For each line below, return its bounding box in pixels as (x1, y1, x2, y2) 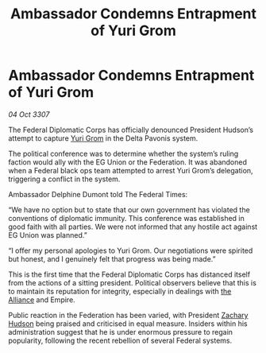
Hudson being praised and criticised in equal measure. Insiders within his (8, 319, 248, 328)
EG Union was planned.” (8, 230, 87, 239)
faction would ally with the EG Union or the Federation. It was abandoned (8, 157, 248, 167)
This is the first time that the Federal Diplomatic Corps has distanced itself (8, 270, 251, 279)
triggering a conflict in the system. (8, 174, 121, 184)
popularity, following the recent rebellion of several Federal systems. (8, 336, 233, 345)
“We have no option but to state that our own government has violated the (8, 204, 250, 215)
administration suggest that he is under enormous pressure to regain (8, 327, 233, 336)
